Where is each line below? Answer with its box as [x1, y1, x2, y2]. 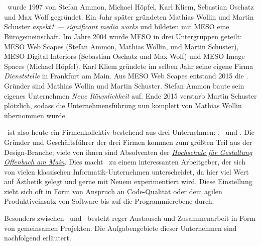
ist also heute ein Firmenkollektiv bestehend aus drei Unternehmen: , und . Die [7, 127, 254, 137]
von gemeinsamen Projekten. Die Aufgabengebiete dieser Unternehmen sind [4, 222, 237, 233]
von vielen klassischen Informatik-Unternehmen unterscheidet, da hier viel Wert [4, 166, 249, 177]
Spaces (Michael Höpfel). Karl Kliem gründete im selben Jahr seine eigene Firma [4, 60, 253, 71]
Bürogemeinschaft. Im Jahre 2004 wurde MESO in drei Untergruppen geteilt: [4, 31, 242, 41]
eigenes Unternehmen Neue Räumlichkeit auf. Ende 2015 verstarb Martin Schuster [4, 90, 257, 101]
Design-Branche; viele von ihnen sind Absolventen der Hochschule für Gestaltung [4, 146, 252, 157]
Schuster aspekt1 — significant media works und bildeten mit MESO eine [4, 21, 229, 32]
